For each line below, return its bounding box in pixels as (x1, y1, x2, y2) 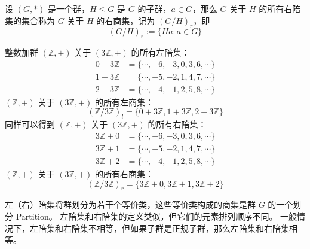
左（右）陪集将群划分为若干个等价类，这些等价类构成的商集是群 (5, 198, 256, 211)
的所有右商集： (94, 167, 154, 180)
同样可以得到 (5, 118, 55, 130)
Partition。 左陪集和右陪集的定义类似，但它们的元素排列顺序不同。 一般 (16, 209, 297, 222)
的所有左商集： (94, 95, 154, 108)
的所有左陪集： (131, 46, 190, 59)
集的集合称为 (5, 14, 55, 26)
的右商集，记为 (96, 14, 155, 26)
